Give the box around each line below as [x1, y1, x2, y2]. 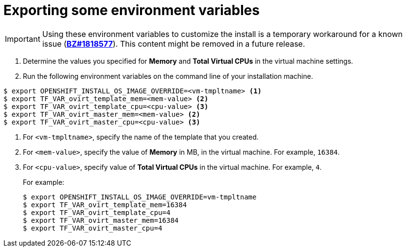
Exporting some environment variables [3, 2, 260, 18]
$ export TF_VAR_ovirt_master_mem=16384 [23, 216, 179, 224]
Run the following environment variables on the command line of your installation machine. [23, 72, 313, 80]
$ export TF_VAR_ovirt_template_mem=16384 [23, 200, 187, 209]
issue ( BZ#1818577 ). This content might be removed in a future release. [42, 38, 305, 49]
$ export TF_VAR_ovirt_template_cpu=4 [23, 208, 171, 216]
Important [5, 34, 40, 44]
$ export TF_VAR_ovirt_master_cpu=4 [23, 224, 162, 232]
